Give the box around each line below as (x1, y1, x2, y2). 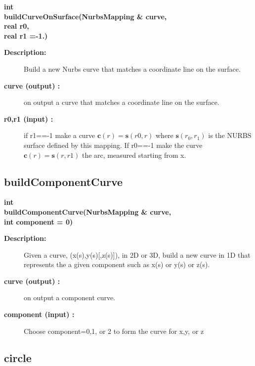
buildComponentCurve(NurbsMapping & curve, (4, 206, 171, 217)
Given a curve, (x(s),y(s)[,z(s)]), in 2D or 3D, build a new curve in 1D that (24, 249, 251, 260)
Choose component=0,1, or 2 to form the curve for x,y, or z (24, 325, 204, 336)
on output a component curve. (24, 292, 116, 303)
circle (4, 350, 32, 365)
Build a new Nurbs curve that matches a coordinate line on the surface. (24, 63, 241, 74)
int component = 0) (4, 216, 73, 227)
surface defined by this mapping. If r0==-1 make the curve (24, 139, 203, 150)
